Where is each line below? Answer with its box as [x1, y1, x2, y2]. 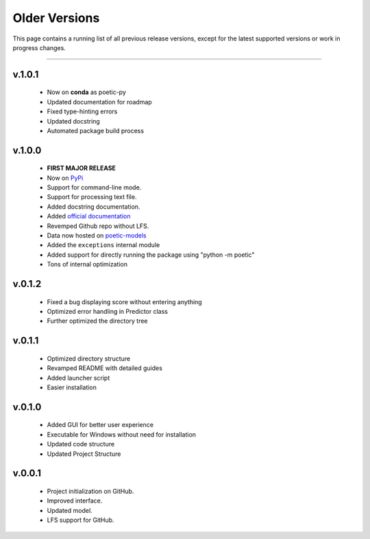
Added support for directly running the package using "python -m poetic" [47, 251, 255, 259]
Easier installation [47, 383, 97, 391]
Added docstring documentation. [47, 203, 140, 211]
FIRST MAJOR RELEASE [47, 164, 116, 172]
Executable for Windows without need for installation [47, 430, 197, 439]
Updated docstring [47, 117, 101, 125]
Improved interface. [47, 496, 103, 505]
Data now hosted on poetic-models [47, 231, 147, 240]
